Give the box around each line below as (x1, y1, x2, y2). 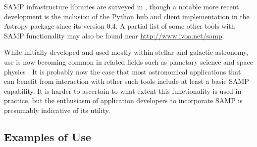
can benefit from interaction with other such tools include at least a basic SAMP (4, 76, 249, 86)
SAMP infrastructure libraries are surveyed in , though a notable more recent (4, 1, 239, 11)
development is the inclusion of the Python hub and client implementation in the (4, 11, 250, 21)
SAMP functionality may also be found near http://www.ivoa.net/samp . (4, 30, 224, 40)
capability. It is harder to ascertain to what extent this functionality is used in (4, 85, 242, 96)
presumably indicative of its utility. (4, 105, 110, 115)
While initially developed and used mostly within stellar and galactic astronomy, (4, 47, 249, 57)
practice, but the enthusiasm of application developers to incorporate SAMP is (4, 95, 243, 106)
